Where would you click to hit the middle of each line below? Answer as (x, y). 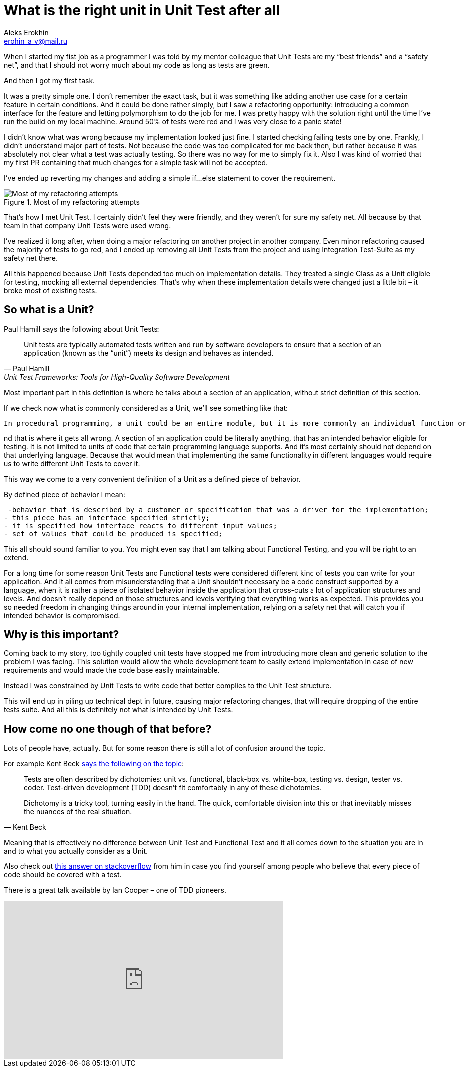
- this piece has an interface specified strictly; (107, 518)
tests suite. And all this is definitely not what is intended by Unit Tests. (119, 710)
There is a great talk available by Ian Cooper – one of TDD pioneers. (115, 890)
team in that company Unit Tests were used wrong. (88, 225)
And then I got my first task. (50, 80)
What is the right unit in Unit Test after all (142, 10)
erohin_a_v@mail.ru (36, 41)
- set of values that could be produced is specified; (113, 534)
